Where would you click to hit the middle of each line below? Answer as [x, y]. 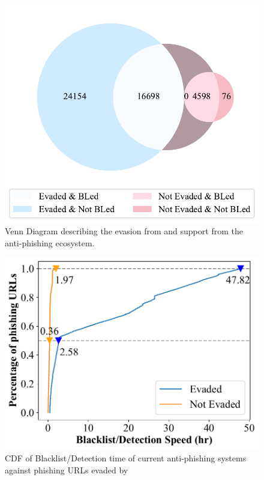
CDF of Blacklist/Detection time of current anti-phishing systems [126, 458]
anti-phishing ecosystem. [50, 242]
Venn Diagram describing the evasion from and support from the [124, 231]
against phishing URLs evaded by [67, 469]
